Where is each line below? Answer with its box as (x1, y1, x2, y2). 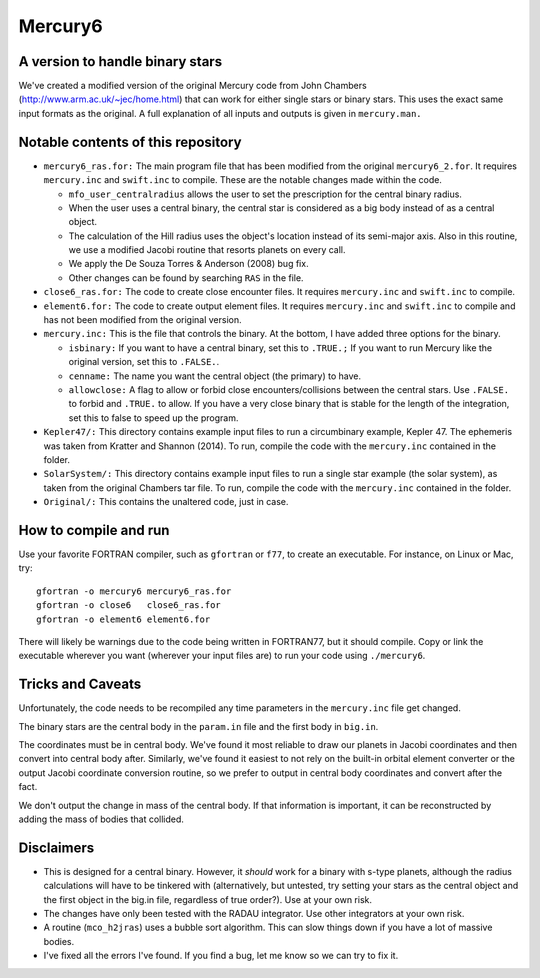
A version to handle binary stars (18, 53, 223, 70)
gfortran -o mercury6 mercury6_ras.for (36, 585, 232, 597)
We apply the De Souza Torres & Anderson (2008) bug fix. (68, 258, 309, 270)
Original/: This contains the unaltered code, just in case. (43, 496, 289, 508)
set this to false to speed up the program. (68, 411, 239, 424)
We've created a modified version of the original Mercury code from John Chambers (18, 80, 367, 92)
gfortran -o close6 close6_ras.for (36, 600, 222, 611)
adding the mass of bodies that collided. (18, 813, 185, 825)
